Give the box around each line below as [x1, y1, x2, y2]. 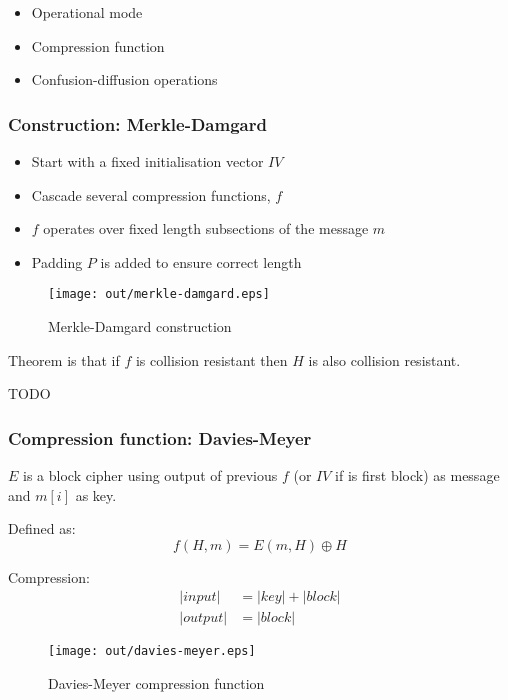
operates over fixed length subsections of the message [43, 218, 369, 239]
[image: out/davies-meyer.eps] [48, 644, 256, 659]
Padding [31, 251, 83, 272]
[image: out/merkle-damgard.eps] [48, 287, 270, 302]
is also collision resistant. [308, 349, 461, 370]
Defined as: [8, 518, 76, 539]
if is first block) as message [335, 465, 500, 486]
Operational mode [31, 2, 143, 22]
